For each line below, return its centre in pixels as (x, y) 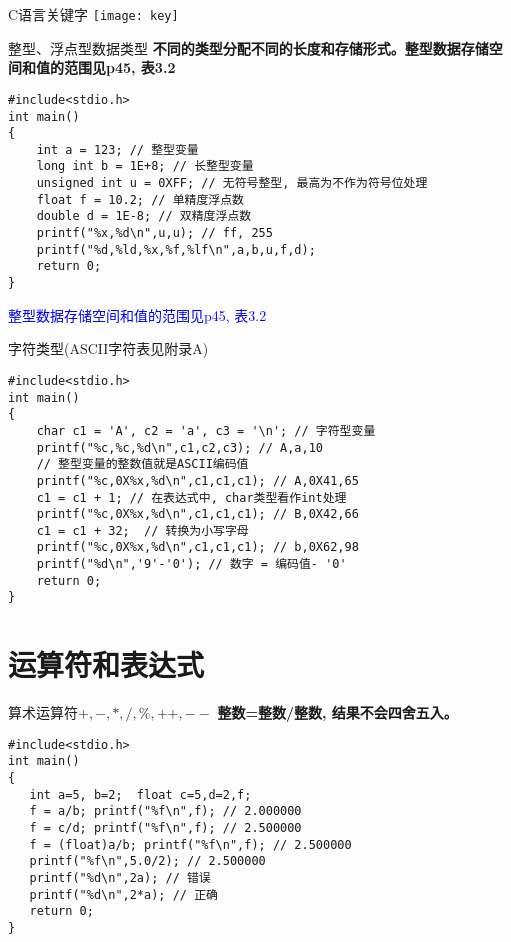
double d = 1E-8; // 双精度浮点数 (144, 216)
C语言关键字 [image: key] (93, 14)
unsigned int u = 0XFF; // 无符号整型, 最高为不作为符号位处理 (232, 183)
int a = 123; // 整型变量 (117, 149)
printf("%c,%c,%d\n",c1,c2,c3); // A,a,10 (179, 447)
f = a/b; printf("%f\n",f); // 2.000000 (165, 811)
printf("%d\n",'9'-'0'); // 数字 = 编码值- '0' (191, 564)
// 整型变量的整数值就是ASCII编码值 (142, 464)
